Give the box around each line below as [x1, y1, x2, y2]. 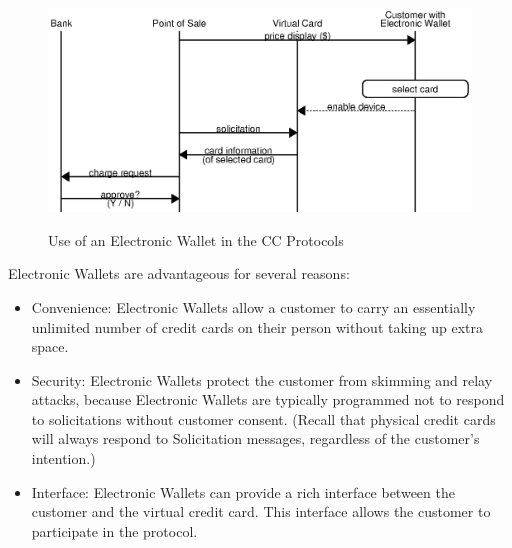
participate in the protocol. [31, 520, 198, 541]
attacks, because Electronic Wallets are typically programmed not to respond [31, 389, 505, 410]
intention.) [31, 448, 96, 469]
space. [31, 336, 69, 357]
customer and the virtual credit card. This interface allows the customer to [31, 501, 491, 522]
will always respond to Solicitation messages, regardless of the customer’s [31, 428, 480, 449]
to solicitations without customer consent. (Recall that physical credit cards [31, 408, 496, 429]
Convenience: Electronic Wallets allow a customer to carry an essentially [31, 296, 476, 317]
